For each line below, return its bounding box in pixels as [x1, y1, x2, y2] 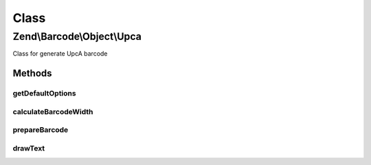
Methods [12, 67, 52, 79]
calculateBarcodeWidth [12, 107, 93, 116]
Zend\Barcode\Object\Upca [12, 30, 142, 43]
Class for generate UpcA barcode [12, 49, 108, 58]
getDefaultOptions [12, 89, 76, 98]
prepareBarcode [12, 125, 69, 135]
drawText [12, 143, 45, 153]
